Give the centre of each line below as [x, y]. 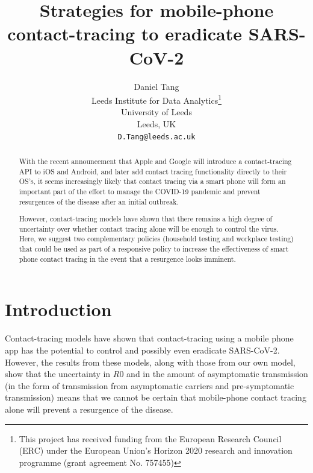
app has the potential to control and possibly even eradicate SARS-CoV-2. [142, 350]
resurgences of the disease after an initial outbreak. [99, 201]
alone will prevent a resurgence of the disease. [89, 409]
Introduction [58, 309]
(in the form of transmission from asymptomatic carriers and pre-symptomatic [150, 385]
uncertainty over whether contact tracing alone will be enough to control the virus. [149, 228]
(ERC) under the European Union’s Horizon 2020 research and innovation [156, 450]
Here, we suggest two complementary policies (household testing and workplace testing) [156, 239]
